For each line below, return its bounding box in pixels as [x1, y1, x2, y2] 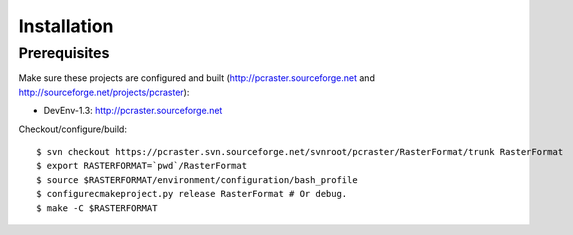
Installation [18, 15, 114, 37]
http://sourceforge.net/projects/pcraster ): [18, 86, 190, 98]
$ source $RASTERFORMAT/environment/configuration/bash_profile [36, 174, 359, 185]
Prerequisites [18, 44, 110, 62]
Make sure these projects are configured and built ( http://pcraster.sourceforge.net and [18, 72, 375, 84]
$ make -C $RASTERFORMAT [36, 202, 158, 214]
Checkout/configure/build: [18, 123, 127, 135]
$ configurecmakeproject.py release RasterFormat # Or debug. [36, 188, 348, 200]
